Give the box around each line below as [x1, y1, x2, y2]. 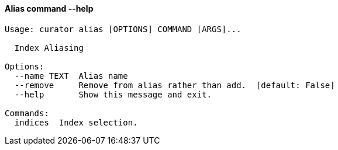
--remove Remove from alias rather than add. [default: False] [14, 80, 335, 90]
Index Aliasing [14, 43, 84, 53]
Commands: [5, 108, 49, 118]
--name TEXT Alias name [14, 71, 128, 81]
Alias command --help [5, 4, 94, 13]
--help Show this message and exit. [14, 89, 212, 99]
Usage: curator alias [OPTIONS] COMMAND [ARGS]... [5, 24, 242, 34]
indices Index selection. [14, 117, 138, 127]
